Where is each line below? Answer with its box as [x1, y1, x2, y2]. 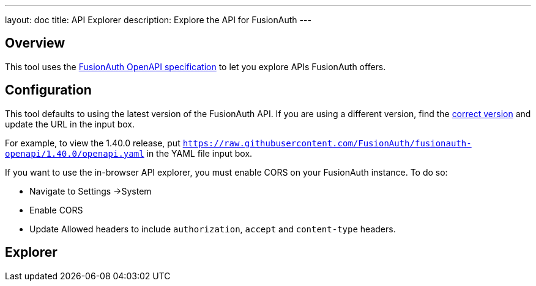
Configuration [5, 82, 92, 98]
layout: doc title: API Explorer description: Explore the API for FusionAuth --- [5, 15, 311, 25]
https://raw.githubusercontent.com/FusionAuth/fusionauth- [182, 138, 472, 148]
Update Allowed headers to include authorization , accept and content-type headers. [29, 223, 396, 234]
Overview [5, 35, 65, 51]
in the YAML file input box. [146, 148, 253, 159]
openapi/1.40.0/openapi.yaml [5, 148, 144, 159]
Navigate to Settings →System [29, 185, 152, 196]
